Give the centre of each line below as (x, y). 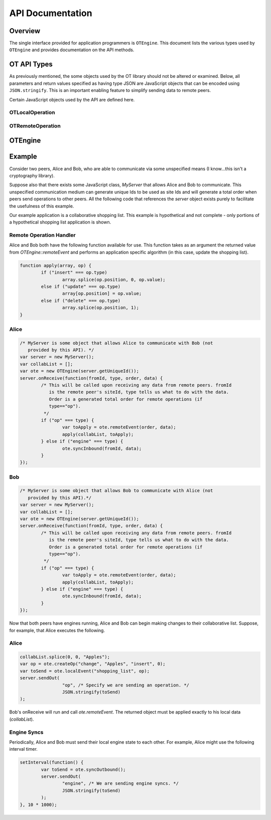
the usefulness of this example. (42, 206)
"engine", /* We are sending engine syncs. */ (120, 784)
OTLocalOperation (32, 112)
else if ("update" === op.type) (81, 286)
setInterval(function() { (52, 763)
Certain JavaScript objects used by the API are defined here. (72, 99)
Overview (25, 31)
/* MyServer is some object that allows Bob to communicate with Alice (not (116, 491)
